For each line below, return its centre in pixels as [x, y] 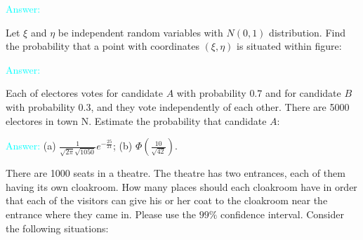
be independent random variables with [140, 32]
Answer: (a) [31, 146]
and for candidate [303, 93]
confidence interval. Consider [282, 214]
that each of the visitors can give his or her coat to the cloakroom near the [167, 200]
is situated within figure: [289, 46]
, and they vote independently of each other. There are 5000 [220, 106]
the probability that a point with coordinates [103, 46]
